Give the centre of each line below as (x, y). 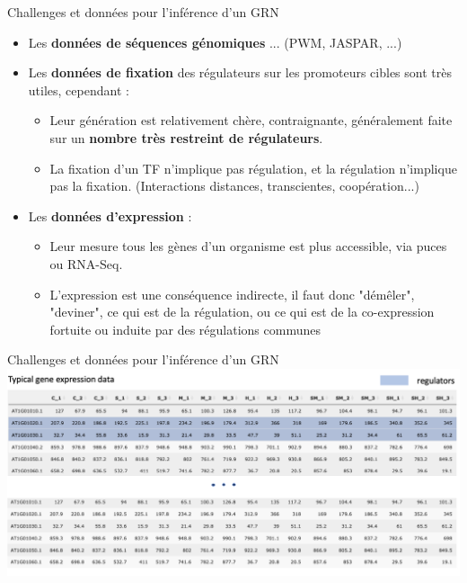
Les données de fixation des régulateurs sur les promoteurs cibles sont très (240, 72)
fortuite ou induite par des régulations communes (185, 329)
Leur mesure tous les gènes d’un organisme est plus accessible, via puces (248, 246)
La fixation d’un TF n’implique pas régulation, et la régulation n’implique (253, 168)
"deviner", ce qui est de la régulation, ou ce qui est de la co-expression (242, 312)
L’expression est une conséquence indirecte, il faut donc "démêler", (232, 294)
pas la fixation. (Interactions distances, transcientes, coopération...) (234, 186)
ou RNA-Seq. (86, 263)
